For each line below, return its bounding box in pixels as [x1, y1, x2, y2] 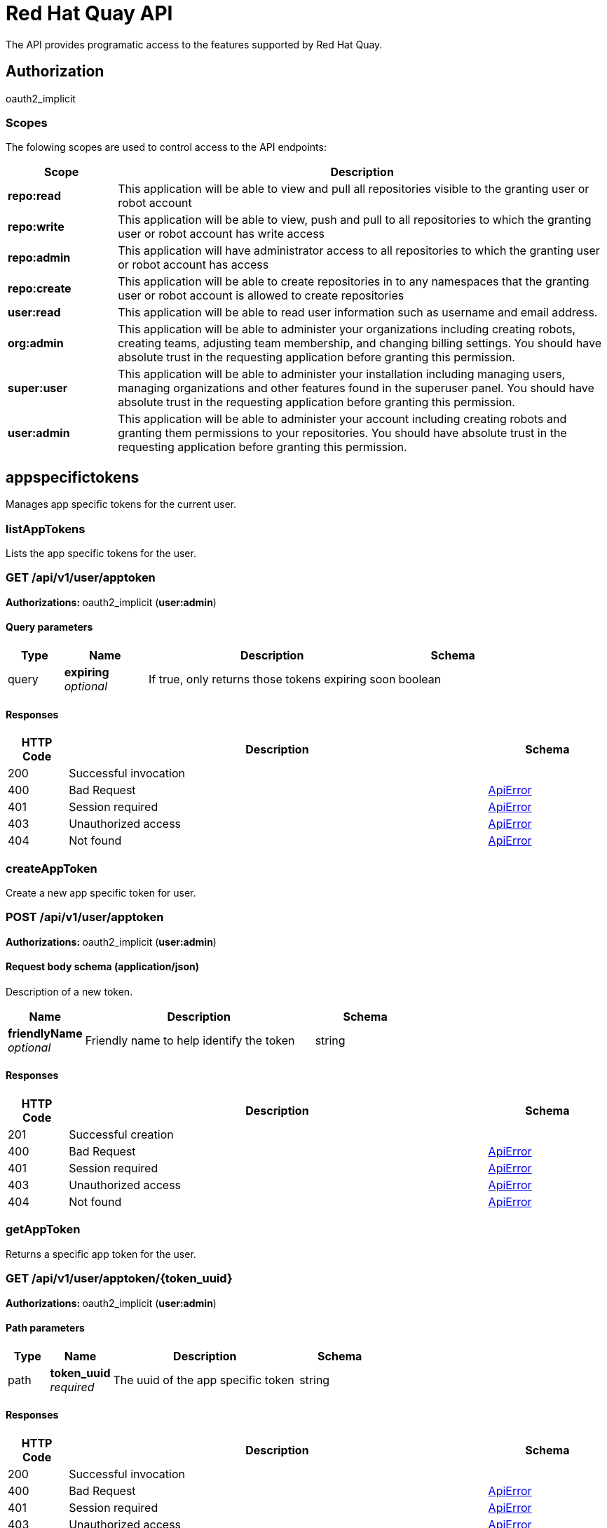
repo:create [8, 281, 71, 296]
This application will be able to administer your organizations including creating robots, [118, 322, 576, 337]
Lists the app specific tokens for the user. [6, 547, 196, 559]
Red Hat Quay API [6, 1, 173, 25]
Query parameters [6, 621, 93, 634]
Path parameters [6, 1322, 85, 1334]
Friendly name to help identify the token [85, 1033, 295, 1047]
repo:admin [8, 250, 71, 265]
